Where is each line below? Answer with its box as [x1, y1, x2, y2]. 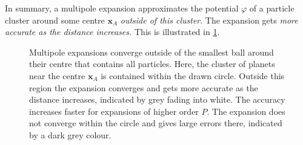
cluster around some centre [5, 13, 105, 26]
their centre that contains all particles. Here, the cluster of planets [29, 57, 275, 70]
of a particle [249, 2, 295, 14]
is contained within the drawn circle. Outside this [101, 69, 285, 82]
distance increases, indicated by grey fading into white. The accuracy [29, 93, 285, 106]
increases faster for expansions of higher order [29, 105, 199, 117]
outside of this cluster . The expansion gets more [120, 13, 298, 26]
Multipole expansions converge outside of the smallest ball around [29, 45, 274, 58]
